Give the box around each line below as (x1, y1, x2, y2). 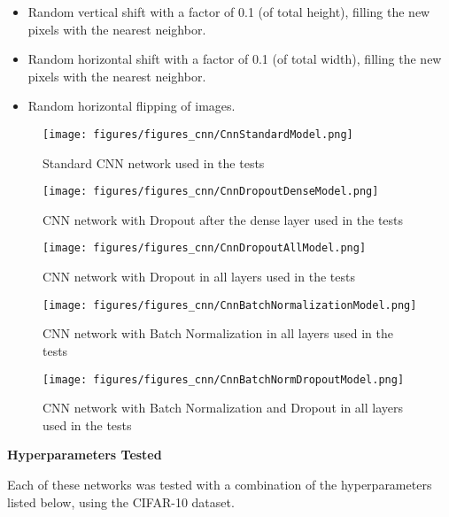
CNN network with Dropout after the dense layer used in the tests (43, 210, 404, 228)
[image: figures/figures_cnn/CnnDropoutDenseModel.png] (43, 185, 379, 198)
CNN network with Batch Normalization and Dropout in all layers (43, 398, 404, 417)
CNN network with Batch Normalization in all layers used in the (43, 324, 393, 343)
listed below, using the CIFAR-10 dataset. (7, 492, 235, 511)
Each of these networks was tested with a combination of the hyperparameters (7, 475, 432, 493)
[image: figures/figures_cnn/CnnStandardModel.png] (43, 127, 353, 141)
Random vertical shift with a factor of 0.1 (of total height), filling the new (27, 3, 430, 20)
